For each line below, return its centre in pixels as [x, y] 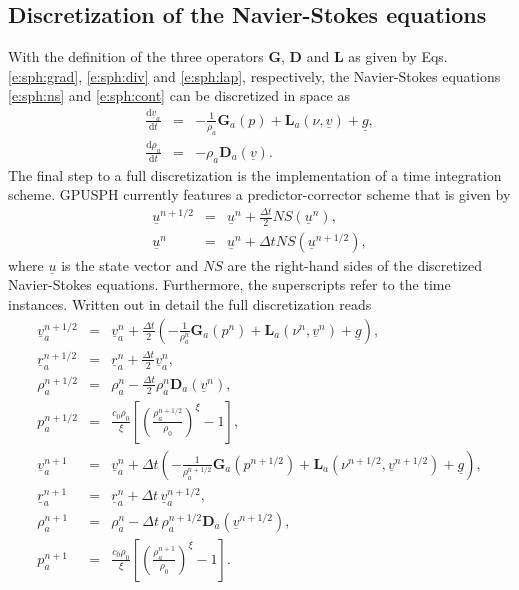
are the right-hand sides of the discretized [355, 264]
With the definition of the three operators [136, 56]
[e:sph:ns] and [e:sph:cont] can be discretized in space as [179, 95]
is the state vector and [130, 264]
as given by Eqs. [398, 56]
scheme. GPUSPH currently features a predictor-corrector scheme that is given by [259, 194]
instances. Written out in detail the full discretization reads [190, 304]
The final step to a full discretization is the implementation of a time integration [255, 174]
